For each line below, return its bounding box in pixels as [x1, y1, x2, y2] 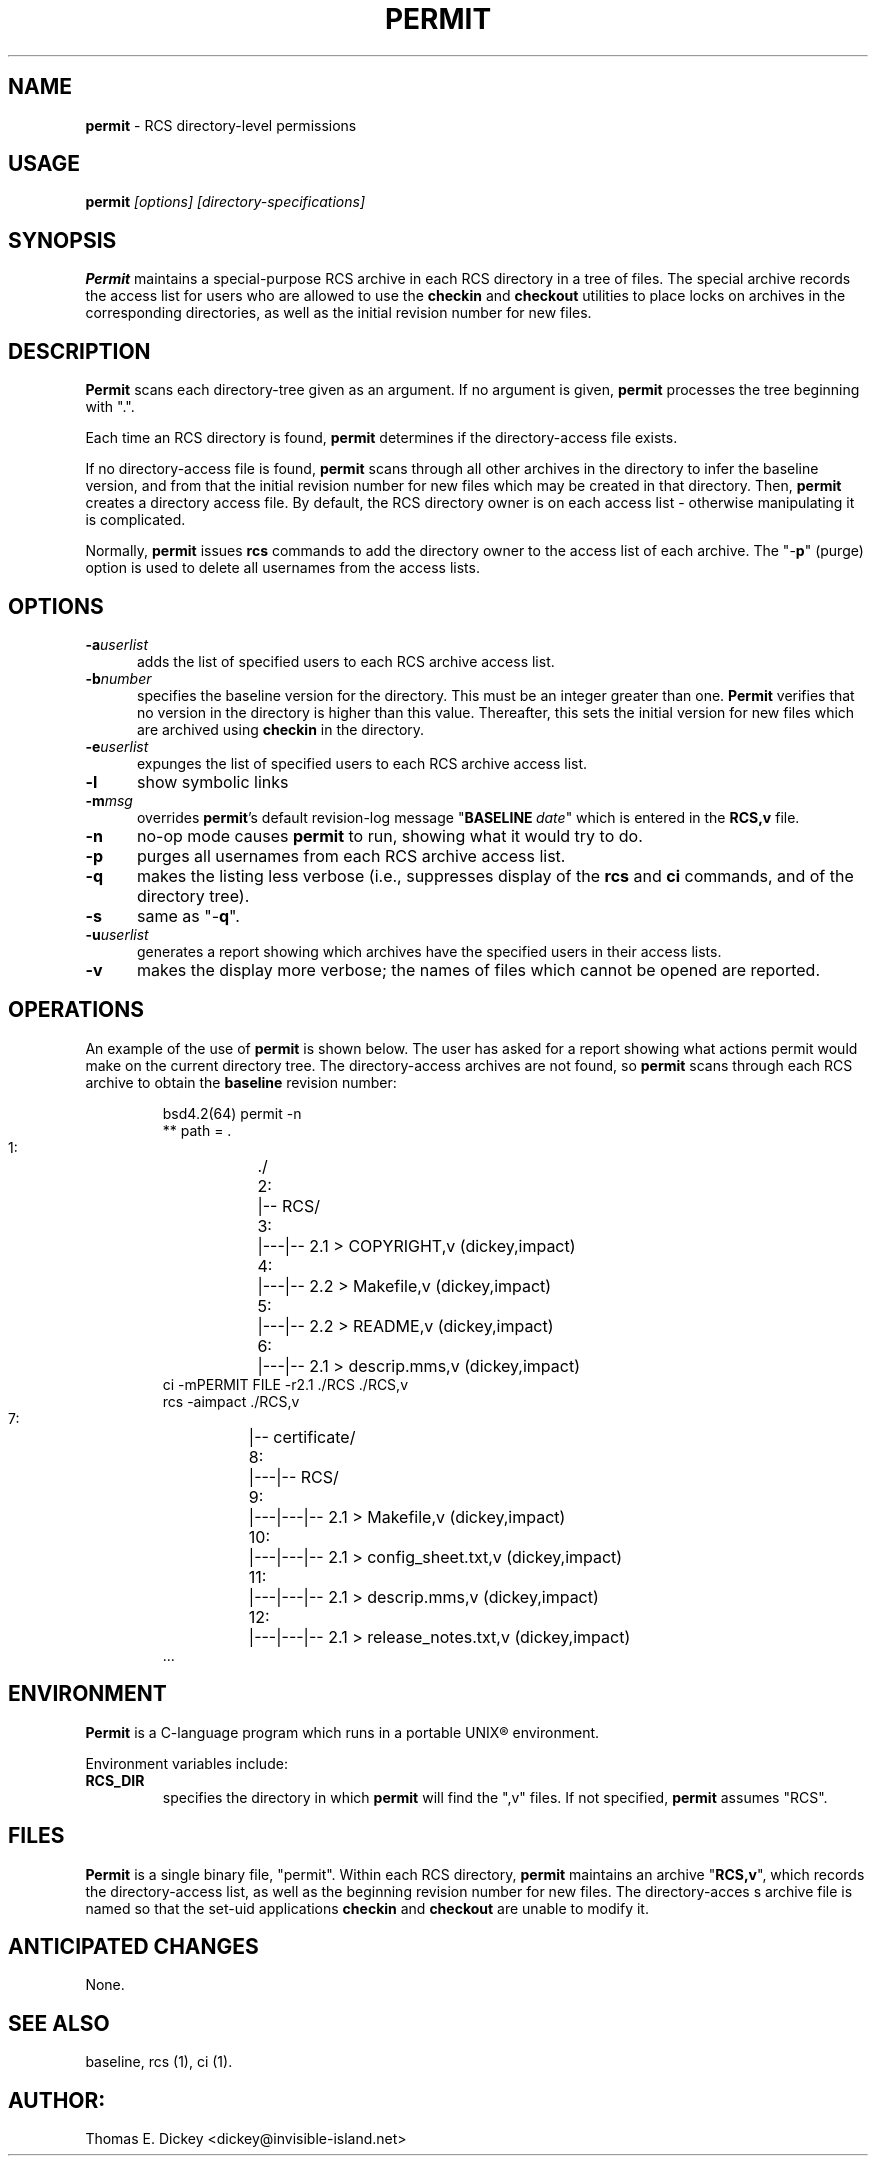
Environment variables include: [85, 1754, 288, 1772]
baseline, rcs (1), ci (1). [85, 2053, 233, 2071]
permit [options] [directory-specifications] [85, 193, 365, 211]
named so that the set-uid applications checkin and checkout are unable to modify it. [85, 1899, 649, 1917]
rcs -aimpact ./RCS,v [162, 1392, 300, 1410]
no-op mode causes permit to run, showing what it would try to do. [136, 825, 643, 846]
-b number [85, 669, 152, 687]
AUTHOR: [8, 2087, 106, 2113]
